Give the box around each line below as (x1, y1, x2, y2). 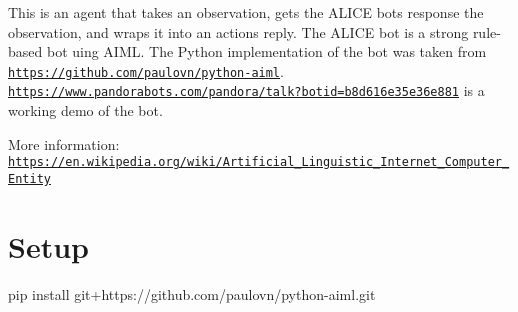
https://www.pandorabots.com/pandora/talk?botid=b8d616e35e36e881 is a (8, 80, 485, 101)
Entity (8, 171, 51, 186)
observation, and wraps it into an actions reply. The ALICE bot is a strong (8, 21, 469, 42)
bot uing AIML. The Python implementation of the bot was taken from (46, 41, 487, 62)
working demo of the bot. (8, 100, 163, 121)
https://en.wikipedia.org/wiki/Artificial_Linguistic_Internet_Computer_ (8, 155, 510, 170)
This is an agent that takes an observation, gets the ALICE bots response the (8, 2, 484, 22)
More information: (8, 133, 120, 154)
